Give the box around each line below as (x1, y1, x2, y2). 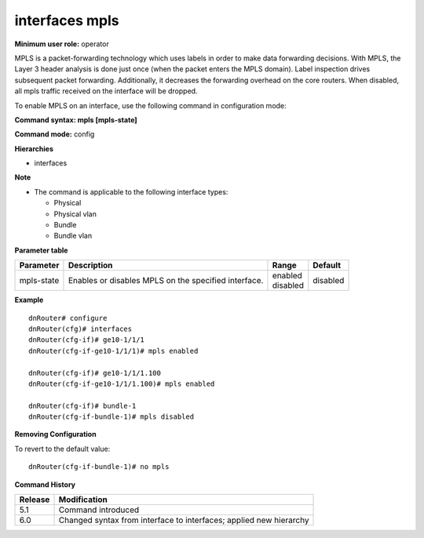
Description (68, 260, 113, 271)
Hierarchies (14, 144, 54, 153)
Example (14, 295, 44, 305)
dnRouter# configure (28, 314, 108, 322)
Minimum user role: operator (14, 39, 109, 49)
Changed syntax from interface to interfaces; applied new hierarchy (58, 514, 309, 525)
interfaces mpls (14, 12, 119, 29)
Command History (14, 479, 76, 489)
